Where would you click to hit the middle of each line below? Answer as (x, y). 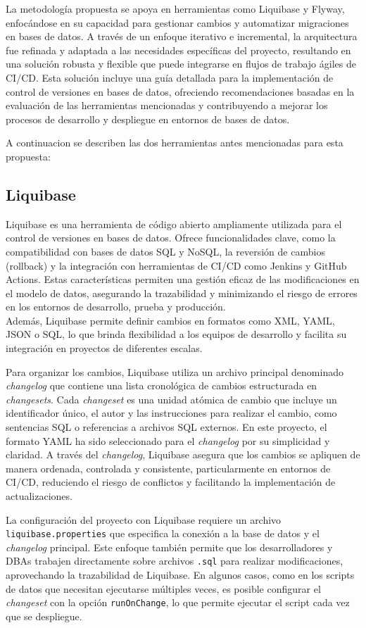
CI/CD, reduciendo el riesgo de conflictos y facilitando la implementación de (171, 482)
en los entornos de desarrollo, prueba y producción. (116, 307)
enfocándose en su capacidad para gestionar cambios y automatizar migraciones (177, 22)
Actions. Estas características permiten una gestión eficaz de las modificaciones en (183, 279)
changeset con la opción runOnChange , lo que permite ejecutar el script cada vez (178, 602)
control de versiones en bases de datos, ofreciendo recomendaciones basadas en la (180, 91)
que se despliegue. (44, 616)
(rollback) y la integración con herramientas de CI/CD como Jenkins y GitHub (176, 265)
